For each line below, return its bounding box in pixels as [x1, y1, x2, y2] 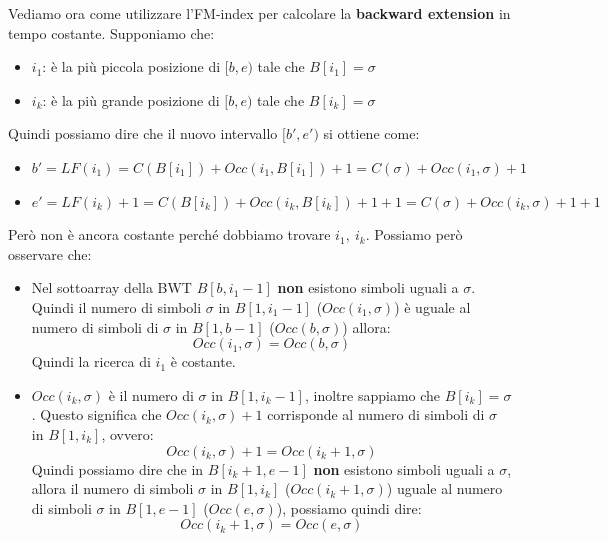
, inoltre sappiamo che [304, 384, 441, 405]
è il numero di [108, 384, 194, 405]
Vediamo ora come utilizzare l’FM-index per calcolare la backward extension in [8, 3, 511, 23]
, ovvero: [101, 423, 154, 444]
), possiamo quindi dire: [276, 497, 422, 518]
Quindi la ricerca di [31, 351, 151, 372]
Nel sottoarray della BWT [31, 277, 192, 298]
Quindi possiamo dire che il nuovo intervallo [8, 123, 278, 144]
